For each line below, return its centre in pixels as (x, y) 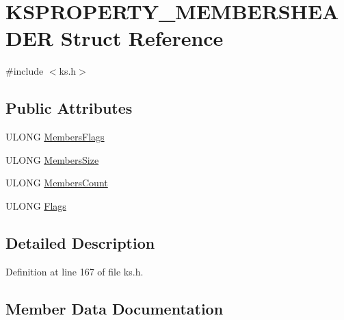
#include (25, 71)
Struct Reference (142, 38)
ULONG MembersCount (57, 183)
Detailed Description (80, 242)
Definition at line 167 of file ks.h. (75, 271)
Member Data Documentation (115, 308)
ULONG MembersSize (52, 159)
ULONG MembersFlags (55, 137)
